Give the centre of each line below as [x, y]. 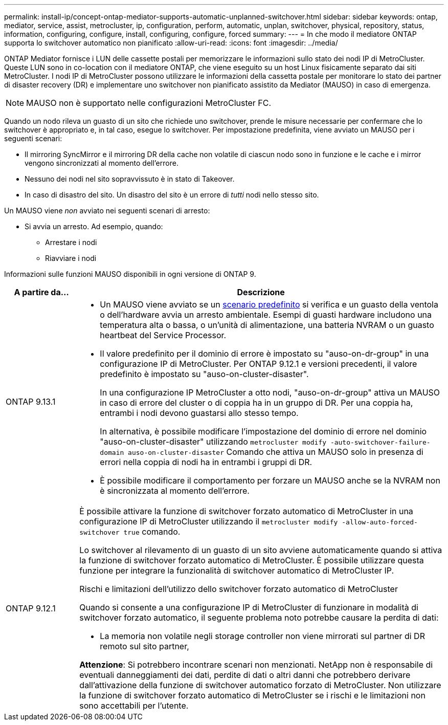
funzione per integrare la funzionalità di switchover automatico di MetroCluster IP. [237, 570]
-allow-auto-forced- [380, 522]
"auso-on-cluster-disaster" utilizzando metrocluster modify [213, 442]
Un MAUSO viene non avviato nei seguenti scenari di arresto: [107, 211]
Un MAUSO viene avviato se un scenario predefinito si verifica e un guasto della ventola [269, 304]
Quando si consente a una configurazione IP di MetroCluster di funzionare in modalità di [249, 607]
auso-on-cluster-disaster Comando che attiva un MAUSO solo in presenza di [276, 452]
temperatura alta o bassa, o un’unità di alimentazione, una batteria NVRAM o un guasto [267, 325]
